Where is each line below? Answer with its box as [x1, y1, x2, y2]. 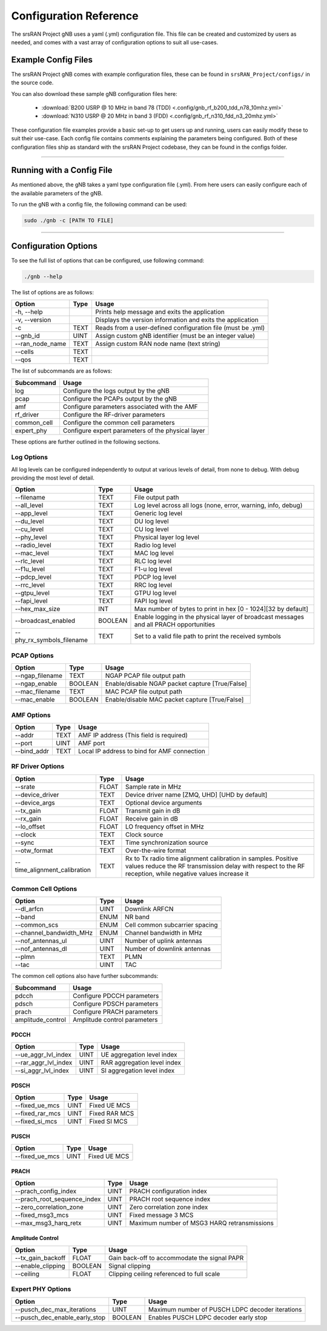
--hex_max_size [15, 605, 61, 613]
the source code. [11, 79, 54, 86]
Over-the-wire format [125, 846, 187, 855]
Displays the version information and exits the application [95, 316, 259, 324]
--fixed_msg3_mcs [15, 1211, 69, 1219]
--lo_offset [15, 822, 45, 831]
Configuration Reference [11, 9, 139, 22]
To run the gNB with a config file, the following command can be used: [11, 201, 188, 208]
